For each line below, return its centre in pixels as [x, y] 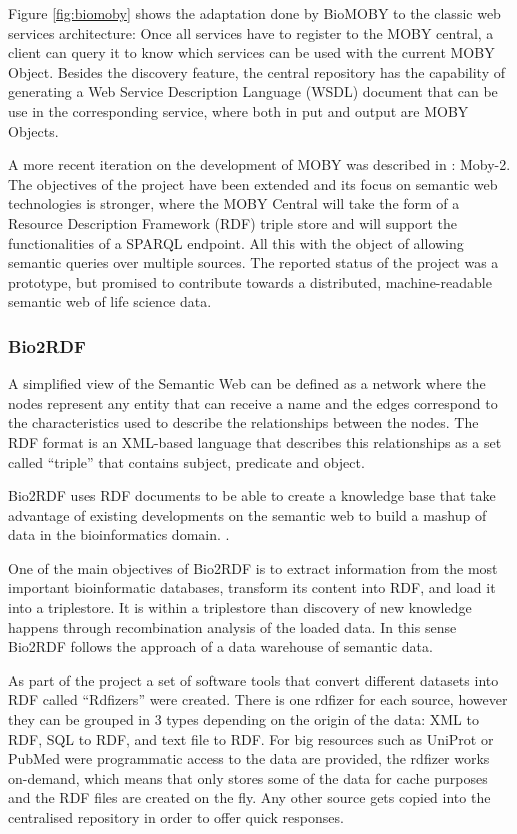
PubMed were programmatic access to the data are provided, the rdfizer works [249, 758]
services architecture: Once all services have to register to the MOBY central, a [251, 32]
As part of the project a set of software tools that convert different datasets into [253, 679]
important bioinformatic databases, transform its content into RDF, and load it [252, 587]
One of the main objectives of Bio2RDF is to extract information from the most [253, 567]
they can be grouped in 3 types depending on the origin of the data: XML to [243, 719]
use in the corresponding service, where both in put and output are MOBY [238, 110]
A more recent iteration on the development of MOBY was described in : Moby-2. [259, 164]
